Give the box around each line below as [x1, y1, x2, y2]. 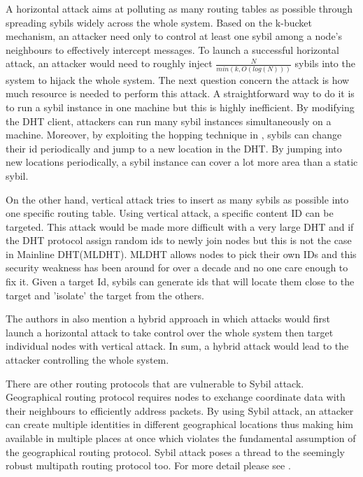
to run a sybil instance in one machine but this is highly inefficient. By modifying [6, 99, 355, 114]
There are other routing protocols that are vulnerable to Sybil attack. [6, 376, 304, 390]
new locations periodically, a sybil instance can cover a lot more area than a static [6, 155, 358, 169]
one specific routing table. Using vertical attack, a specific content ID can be [6, 206, 334, 220]
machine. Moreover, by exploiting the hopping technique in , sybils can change [6, 127, 342, 142]
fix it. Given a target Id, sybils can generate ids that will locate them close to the [6, 274, 355, 289]
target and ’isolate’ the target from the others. [6, 287, 204, 302]
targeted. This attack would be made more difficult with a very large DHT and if [6, 219, 354, 234]
